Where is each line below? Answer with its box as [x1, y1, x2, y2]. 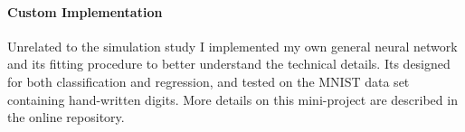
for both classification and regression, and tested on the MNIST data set [7, 71, 410, 90]
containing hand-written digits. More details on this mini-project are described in [7, 90, 458, 108]
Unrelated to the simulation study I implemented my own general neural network [7, 36, 458, 55]
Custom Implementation [7, 2, 163, 21]
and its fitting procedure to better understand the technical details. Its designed [7, 54, 451, 73]
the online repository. [7, 108, 125, 127]
